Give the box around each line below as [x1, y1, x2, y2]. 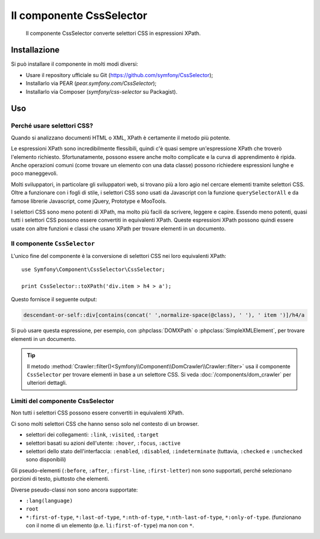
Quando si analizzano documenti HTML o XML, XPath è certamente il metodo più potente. [11, 134, 231, 141]
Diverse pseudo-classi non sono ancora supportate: [11, 486, 138, 493]
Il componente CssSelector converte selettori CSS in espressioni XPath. [25, 30, 201, 37]
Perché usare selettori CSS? [11, 122, 94, 130]
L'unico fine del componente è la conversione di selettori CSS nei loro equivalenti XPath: [11, 252, 226, 259]
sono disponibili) [25, 456, 66, 463]
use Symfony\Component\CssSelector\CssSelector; [21, 266, 165, 273]
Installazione [11, 45, 60, 55]
